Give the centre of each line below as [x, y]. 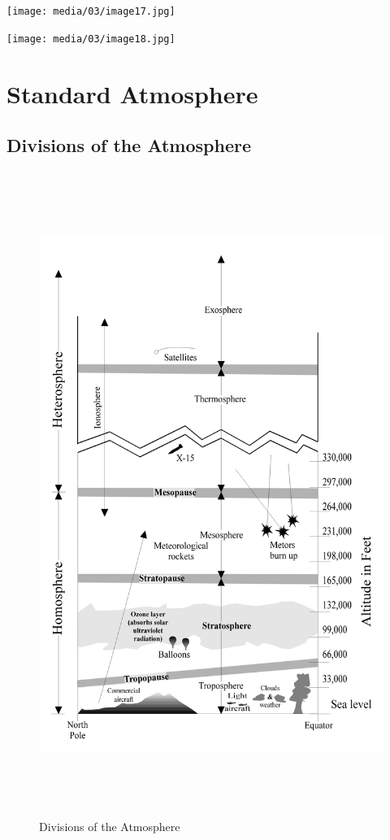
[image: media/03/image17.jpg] [91, 11]
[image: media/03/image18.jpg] [91, 39]
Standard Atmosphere [132, 93]
